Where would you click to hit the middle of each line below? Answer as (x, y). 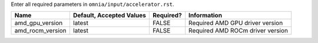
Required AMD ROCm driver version (238, 31)
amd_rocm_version (41, 31)
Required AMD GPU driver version (236, 23)
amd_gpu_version (39, 23)
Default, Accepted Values (110, 16)
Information (206, 16)
